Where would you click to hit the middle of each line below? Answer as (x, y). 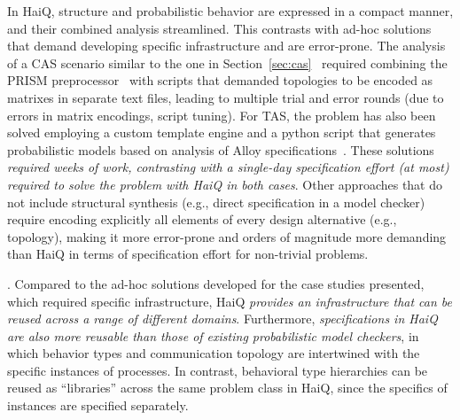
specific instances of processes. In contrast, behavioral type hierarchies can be (218, 370)
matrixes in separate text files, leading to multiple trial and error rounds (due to (226, 97)
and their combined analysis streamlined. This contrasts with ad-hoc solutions (219, 28)
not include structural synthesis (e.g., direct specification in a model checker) (216, 202)
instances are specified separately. (98, 405)
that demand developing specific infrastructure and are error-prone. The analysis (226, 46)
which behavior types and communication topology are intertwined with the (214, 353)
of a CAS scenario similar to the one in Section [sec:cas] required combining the (227, 62)
